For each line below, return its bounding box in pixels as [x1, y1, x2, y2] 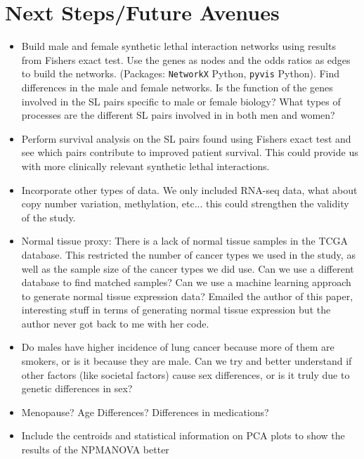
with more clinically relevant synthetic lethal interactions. [21, 158, 270, 173]
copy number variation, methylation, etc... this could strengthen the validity [21, 196, 349, 211]
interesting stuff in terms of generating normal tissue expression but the [21, 302, 331, 317]
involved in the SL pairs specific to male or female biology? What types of [21, 93, 341, 108]
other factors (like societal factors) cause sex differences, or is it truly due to [21, 367, 350, 382]
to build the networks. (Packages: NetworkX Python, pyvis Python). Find [21, 66, 340, 81]
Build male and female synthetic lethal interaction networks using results [21, 39, 336, 53]
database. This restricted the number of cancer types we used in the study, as [21, 247, 356, 261]
